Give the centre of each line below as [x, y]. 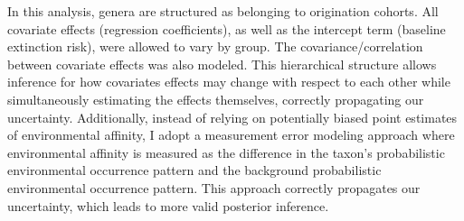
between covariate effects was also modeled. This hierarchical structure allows [222, 64]
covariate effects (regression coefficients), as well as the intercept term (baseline [227, 28]
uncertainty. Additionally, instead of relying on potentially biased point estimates [232, 117]
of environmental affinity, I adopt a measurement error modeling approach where [231, 135]
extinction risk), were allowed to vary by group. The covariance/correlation [215, 46]
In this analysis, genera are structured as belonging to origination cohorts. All [223, 11]
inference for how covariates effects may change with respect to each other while [229, 82]
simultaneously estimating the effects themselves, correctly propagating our [216, 99]
